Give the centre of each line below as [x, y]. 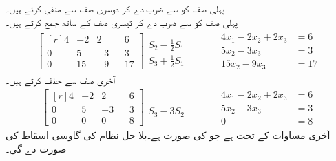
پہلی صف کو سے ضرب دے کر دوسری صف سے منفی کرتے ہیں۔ [115, 8]
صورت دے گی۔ [36, 148]
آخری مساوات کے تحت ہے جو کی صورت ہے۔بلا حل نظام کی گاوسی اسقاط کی [168, 135]
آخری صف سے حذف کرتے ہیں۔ [60, 79]
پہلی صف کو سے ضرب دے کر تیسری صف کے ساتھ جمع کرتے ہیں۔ [122, 22]
